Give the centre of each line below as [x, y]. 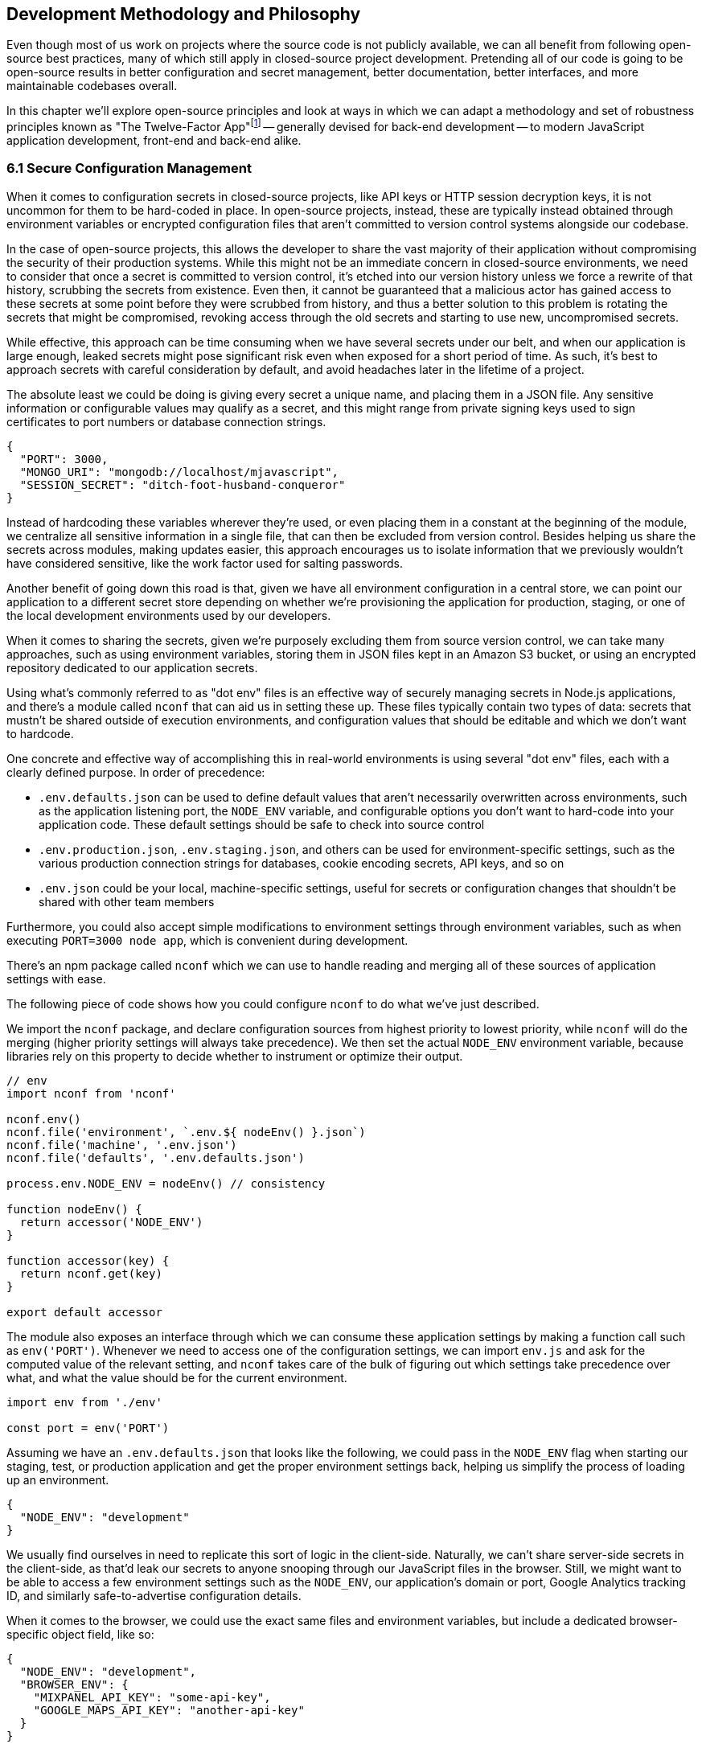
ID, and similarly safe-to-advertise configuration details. [154, 1595]
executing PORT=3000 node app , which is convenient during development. [207, 940]
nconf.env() [44, 1119]
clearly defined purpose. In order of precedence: [136, 772]
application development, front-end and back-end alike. [154, 141]
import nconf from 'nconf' [91, 1093]
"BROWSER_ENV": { [74, 1684]
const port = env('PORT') [88, 1428]
